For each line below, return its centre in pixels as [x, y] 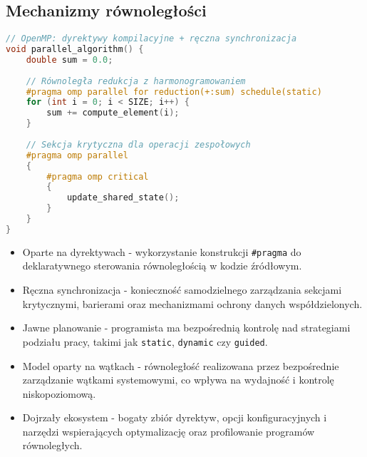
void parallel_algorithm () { [75, 50]
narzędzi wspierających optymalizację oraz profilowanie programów [169, 431]
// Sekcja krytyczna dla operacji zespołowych [138, 144]
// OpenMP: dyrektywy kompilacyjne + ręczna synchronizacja [151, 39]
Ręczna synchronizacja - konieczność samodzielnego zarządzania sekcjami [182, 290]
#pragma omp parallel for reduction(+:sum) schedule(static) [174, 92]
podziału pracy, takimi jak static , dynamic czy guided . [145, 341]
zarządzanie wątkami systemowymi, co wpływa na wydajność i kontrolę [178, 380]
